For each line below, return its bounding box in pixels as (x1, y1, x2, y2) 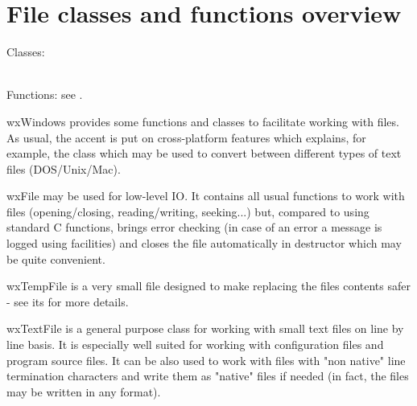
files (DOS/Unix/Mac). (6, 160, 121, 177)
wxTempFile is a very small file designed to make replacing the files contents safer (6, 277, 411, 294)
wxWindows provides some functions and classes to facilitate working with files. (6, 113, 399, 129)
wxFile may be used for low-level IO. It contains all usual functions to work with (6, 187, 405, 204)
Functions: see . (6, 86, 83, 103)
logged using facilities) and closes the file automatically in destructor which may (6, 235, 402, 252)
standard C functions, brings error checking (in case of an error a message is (6, 219, 382, 236)
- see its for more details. (6, 293, 129, 310)
